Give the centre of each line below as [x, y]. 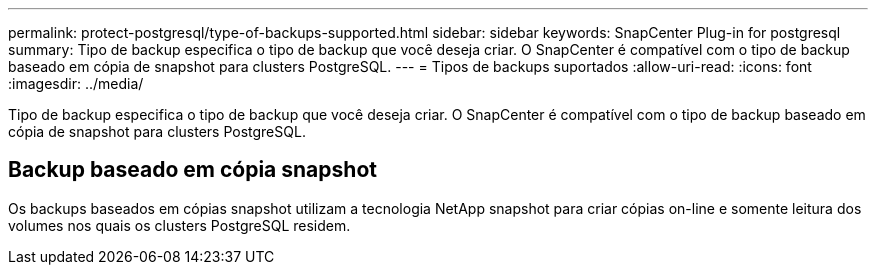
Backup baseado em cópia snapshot [192, 170]
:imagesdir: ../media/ [76, 83]
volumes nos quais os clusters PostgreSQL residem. [179, 225]
